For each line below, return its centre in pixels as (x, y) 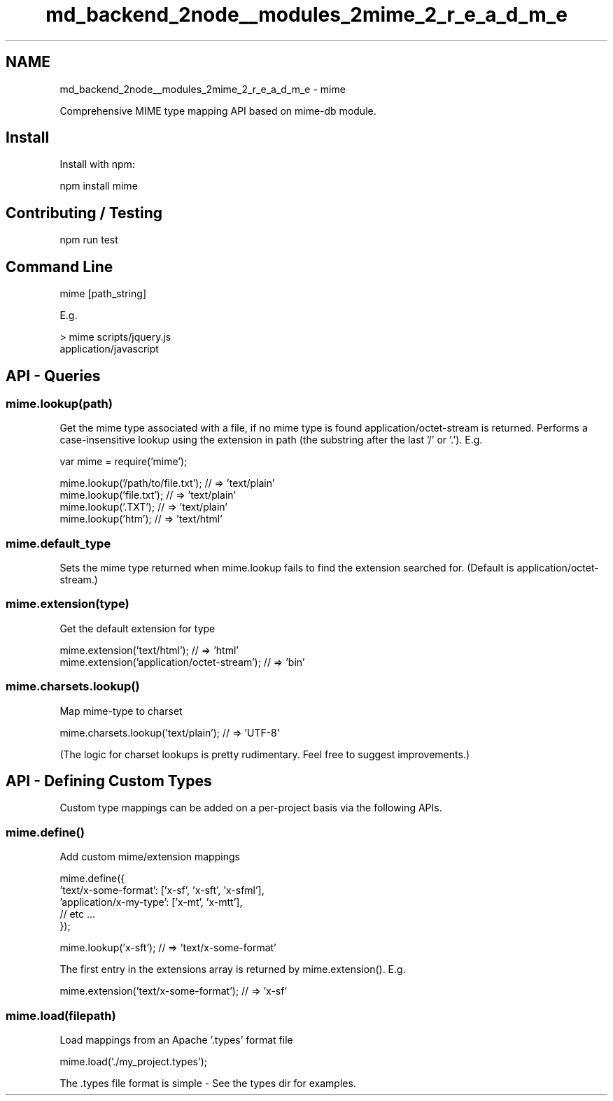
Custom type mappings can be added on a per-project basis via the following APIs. (251, 808)
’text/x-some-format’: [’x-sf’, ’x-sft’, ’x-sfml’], (162, 890)
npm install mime (99, 186)
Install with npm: (97, 164)
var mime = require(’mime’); (124, 462)
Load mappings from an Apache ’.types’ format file (176, 1039)
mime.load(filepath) (61, 1015)
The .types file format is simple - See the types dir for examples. (208, 1083)
